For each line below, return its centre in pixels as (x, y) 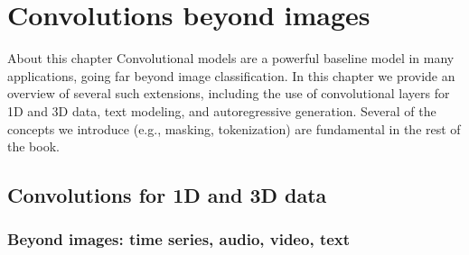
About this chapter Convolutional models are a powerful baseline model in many (231, 58)
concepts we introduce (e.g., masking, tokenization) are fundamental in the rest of (234, 128)
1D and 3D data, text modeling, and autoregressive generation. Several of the (222, 110)
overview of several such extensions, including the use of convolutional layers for (229, 93)
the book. (33, 146)
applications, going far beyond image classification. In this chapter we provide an (231, 75)
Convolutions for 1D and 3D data (167, 195)
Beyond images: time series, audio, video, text (179, 239)
